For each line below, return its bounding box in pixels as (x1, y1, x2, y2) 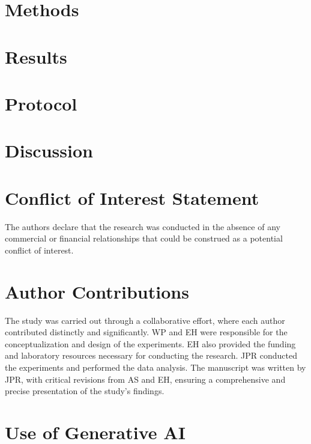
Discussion (5, 138, 93, 163)
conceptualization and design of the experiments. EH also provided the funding (5, 337, 296, 350)
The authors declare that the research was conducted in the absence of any (5, 220, 280, 233)
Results (5, 44, 67, 68)
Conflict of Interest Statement (5, 185, 259, 210)
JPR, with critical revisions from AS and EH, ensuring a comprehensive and (5, 373, 286, 385)
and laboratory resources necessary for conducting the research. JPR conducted (5, 349, 298, 362)
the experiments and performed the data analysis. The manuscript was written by (5, 360, 306, 373)
